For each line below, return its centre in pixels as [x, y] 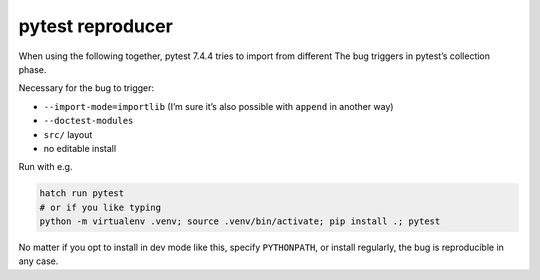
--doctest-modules [88, 121]
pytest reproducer [96, 26]
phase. [32, 69]
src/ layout [68, 134]
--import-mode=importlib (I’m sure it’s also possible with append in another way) [218, 106]
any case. [38, 261]
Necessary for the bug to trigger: [86, 88]
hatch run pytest [82, 193]
